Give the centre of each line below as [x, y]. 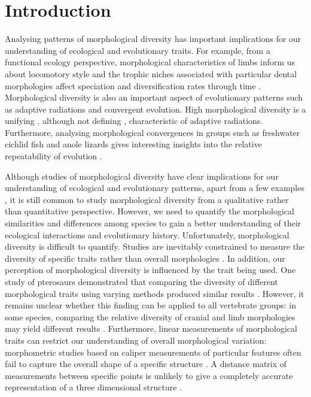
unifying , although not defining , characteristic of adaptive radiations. [134, 121]
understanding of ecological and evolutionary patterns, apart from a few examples [155, 188]
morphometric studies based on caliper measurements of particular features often [153, 352]
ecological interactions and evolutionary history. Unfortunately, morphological [147, 234]
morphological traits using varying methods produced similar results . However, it [155, 293]
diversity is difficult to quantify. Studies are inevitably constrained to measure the [155, 246]
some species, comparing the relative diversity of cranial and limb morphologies [150, 316]
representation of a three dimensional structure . [94, 387]
